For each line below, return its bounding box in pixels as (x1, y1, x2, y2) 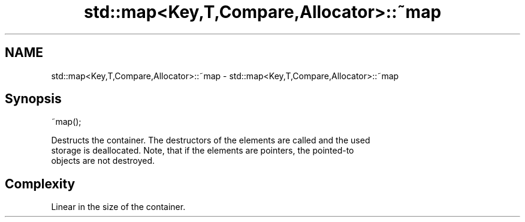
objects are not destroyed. (51, 155, 155, 166)
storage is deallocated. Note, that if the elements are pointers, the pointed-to (51, 145, 354, 156)
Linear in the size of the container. (51, 202, 186, 212)
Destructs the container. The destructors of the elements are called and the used (51, 135, 370, 146)
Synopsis (5, 91, 62, 107)
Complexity (5, 176, 76, 191)
